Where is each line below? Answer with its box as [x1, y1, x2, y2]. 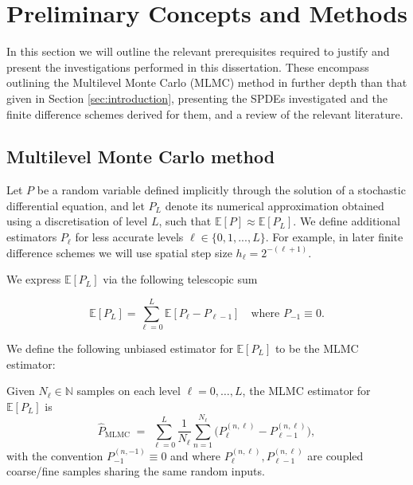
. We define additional [293, 213, 400, 229]
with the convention [6, 447, 103, 463]
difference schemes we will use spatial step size [6, 244, 232, 260]
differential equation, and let [6, 197, 145, 213]
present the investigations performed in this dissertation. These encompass [6, 58, 369, 75]
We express [6, 271, 61, 287]
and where [170, 447, 221, 463]
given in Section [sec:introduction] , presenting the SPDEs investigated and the [6, 89, 388, 106]
